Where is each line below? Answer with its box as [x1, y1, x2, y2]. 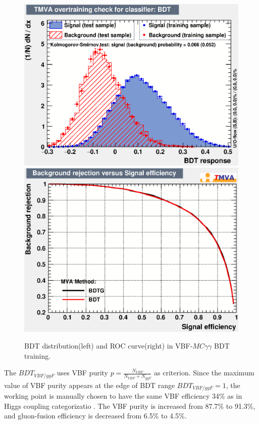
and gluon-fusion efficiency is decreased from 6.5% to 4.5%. [4, 410, 187, 421]
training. [24, 350, 51, 361]
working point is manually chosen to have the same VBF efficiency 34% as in [4, 391, 242, 401]
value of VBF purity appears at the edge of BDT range [4, 379, 175, 390]
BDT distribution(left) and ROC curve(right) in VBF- [24, 340, 193, 351]
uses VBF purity [57, 367, 109, 378]
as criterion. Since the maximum [154, 367, 254, 378]
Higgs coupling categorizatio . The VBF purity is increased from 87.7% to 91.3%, [4, 400, 255, 411]
